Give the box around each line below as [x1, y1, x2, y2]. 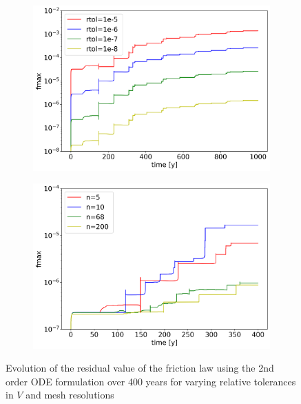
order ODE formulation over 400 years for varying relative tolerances [6, 374, 296, 388]
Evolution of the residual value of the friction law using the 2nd [6, 361, 274, 375]
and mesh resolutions [25, 387, 114, 402]
